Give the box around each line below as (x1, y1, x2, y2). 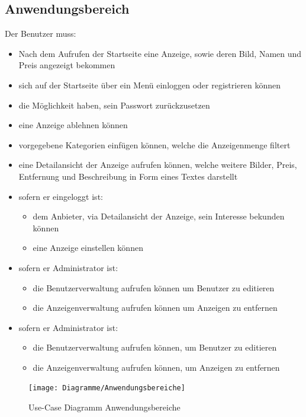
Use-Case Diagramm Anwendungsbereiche (28, 401, 181, 413)
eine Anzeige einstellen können (33, 241, 143, 254)
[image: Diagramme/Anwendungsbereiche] (28, 384, 185, 393)
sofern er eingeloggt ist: (18, 190, 103, 202)
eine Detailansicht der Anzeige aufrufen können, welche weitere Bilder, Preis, (18, 158, 297, 171)
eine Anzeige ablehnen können (18, 119, 128, 131)
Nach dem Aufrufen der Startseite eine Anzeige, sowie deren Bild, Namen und (18, 47, 302, 59)
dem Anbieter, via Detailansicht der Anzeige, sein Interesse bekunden (33, 210, 285, 222)
